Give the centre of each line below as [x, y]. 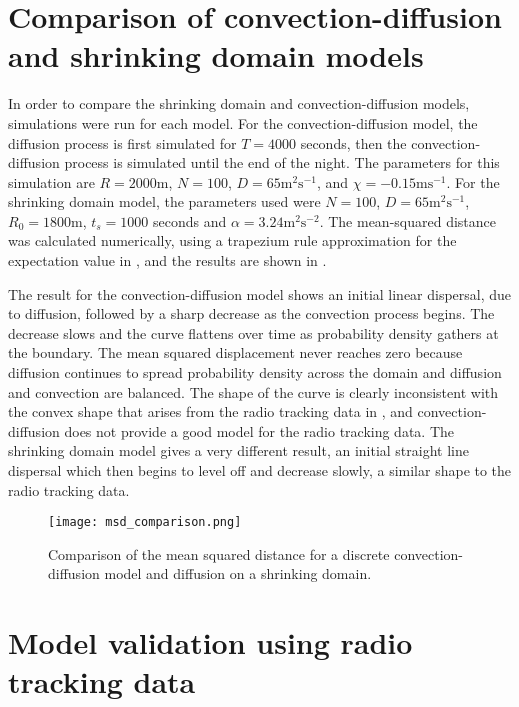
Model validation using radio [210, 642]
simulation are [51, 181]
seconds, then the [353, 142]
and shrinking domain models [216, 55]
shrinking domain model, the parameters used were [164, 201]
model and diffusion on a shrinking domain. [238, 573]
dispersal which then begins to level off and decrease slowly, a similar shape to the [260, 470]
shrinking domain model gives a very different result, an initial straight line [238, 450]
